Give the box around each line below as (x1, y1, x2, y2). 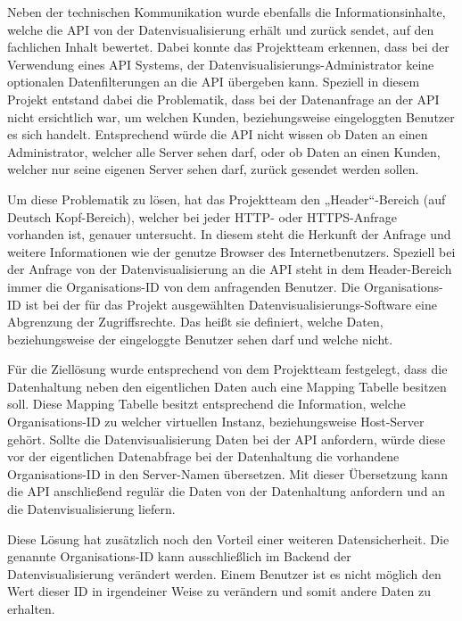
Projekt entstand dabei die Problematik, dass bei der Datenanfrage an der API (7, 89, 440, 108)
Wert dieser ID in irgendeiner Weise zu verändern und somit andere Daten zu (7, 582, 431, 600)
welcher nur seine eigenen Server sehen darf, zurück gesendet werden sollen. (7, 160, 419, 178)
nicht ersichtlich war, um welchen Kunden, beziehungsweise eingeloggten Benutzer (7, 107, 455, 126)
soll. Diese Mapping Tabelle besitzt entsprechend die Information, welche (7, 394, 406, 413)
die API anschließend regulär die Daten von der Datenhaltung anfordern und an (7, 482, 445, 501)
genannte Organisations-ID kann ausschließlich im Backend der (7, 547, 351, 566)
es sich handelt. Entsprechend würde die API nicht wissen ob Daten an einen (7, 125, 428, 144)
